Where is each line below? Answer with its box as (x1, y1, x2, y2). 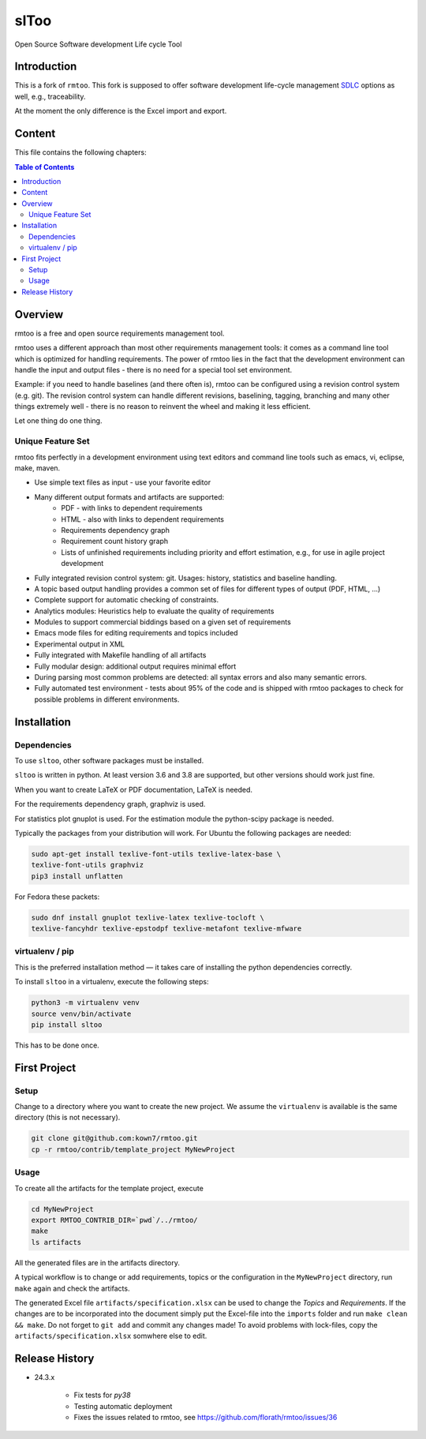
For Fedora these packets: (14, 892, 100, 901)
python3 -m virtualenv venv (31, 999, 140, 1007)
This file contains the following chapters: (14, 148, 147, 157)
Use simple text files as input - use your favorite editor (34, 478, 211, 487)
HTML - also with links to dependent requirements (61, 514, 225, 524)
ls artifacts (31, 1238, 82, 1246)
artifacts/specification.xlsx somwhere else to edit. (14, 1331, 207, 1341)
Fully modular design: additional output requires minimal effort (34, 661, 237, 671)
